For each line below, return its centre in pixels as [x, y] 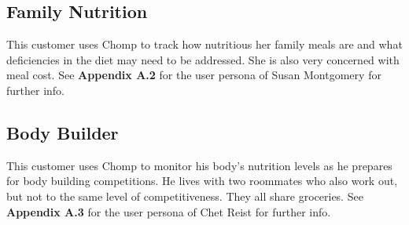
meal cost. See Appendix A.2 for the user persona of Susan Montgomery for [194, 75]
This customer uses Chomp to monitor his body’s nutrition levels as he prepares [199, 165]
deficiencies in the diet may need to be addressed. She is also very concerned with [203, 59]
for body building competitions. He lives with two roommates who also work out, [202, 181]
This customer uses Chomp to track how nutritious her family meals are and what [204, 44]
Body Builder [63, 132]
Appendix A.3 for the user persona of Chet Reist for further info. [169, 211]
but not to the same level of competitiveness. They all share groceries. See [185, 196]
